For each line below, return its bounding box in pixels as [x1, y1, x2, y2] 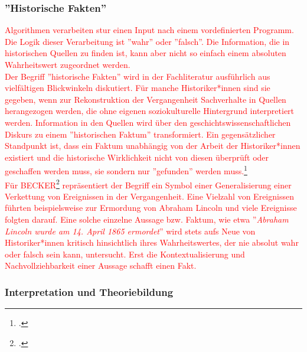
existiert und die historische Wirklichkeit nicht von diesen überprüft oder [5, 151, 269, 163]
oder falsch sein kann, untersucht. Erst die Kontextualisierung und [5, 247, 245, 260]
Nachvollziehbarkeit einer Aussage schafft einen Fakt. [5, 259, 197, 272]
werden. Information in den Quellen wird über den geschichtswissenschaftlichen [5, 116, 291, 128]
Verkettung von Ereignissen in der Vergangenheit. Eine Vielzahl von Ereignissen [5, 190, 294, 202]
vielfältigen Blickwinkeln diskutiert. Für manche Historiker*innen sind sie [5, 82, 270, 94]
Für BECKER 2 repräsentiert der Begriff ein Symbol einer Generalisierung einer [5, 177, 292, 191]
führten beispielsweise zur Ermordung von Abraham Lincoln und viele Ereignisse [5, 201, 297, 214]
